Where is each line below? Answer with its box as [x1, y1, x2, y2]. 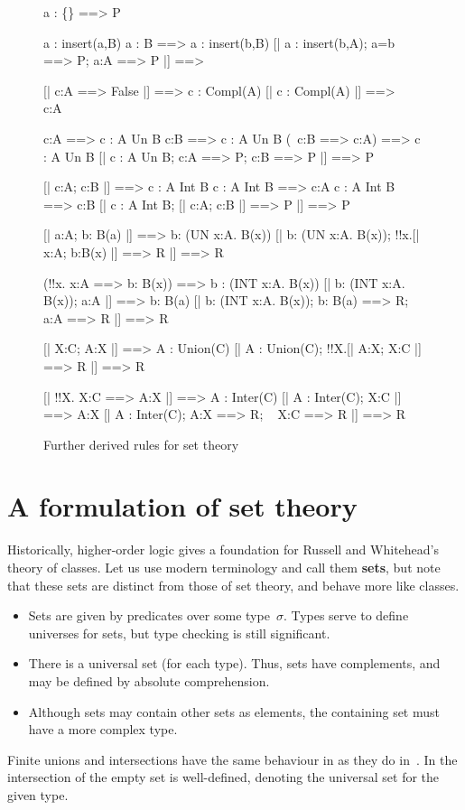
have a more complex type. [28, 720, 178, 739]
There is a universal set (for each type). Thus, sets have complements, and [28, 654, 441, 673]
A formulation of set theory [7, 488, 358, 525]
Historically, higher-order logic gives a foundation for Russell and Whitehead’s [7, 540, 439, 559]
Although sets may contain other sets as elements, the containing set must [28, 702, 440, 721]
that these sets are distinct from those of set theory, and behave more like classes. [7, 575, 460, 594]
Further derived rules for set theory [43, 434, 239, 453]
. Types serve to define [283, 606, 409, 625]
